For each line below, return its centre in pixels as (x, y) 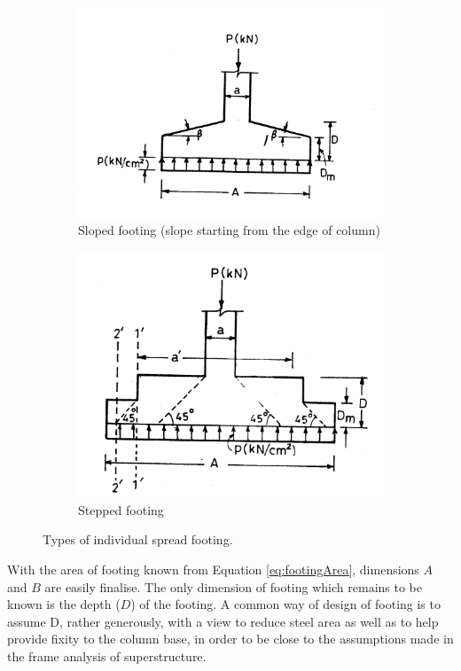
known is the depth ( (64, 604)
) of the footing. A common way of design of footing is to (285, 604)
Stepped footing (121, 509)
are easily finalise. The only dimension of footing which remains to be (233, 586)
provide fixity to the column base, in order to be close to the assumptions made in (230, 639)
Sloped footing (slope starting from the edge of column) (229, 230)
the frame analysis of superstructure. (107, 655)
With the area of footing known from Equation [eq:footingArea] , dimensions (213, 569)
